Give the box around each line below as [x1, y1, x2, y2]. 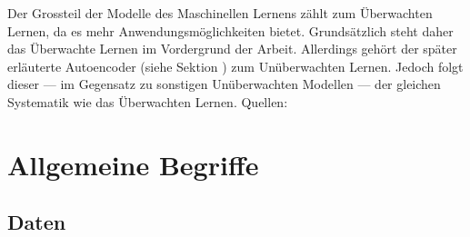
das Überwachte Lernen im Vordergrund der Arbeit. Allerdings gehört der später [7, 39, 457, 58]
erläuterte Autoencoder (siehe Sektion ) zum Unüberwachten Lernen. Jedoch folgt [7, 56, 464, 75]
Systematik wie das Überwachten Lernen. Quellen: [7, 92, 288, 111]
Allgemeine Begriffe [7, 145, 259, 183]
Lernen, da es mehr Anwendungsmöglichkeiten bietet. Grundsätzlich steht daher [7, 21, 454, 40]
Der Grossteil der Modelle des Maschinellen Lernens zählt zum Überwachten [7, 4, 433, 22]
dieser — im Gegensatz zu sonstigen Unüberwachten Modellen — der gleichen [7, 74, 441, 94]
